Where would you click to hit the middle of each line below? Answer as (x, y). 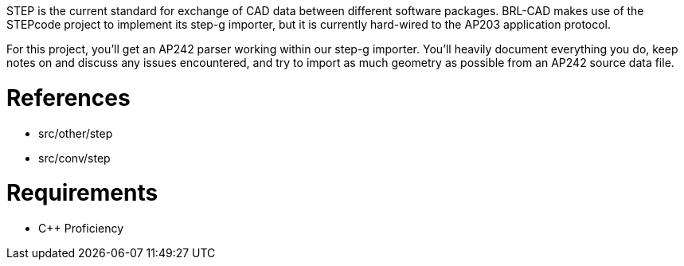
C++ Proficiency (81, 228)
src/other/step (76, 133)
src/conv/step (74, 158)
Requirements (82, 193)
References (68, 98)
